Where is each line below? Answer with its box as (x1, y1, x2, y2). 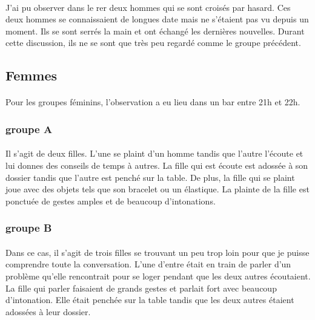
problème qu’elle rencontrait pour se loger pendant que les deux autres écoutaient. (5, 269, 311, 282)
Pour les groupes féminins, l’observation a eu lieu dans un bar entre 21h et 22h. (5, 96, 300, 108)
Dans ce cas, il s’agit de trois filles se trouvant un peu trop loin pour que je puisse (5, 246, 310, 258)
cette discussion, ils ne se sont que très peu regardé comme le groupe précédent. (5, 36, 301, 49)
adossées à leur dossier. (5, 305, 91, 318)
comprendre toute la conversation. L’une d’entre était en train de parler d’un (5, 258, 291, 270)
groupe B (5, 220, 52, 235)
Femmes (5, 66, 58, 85)
